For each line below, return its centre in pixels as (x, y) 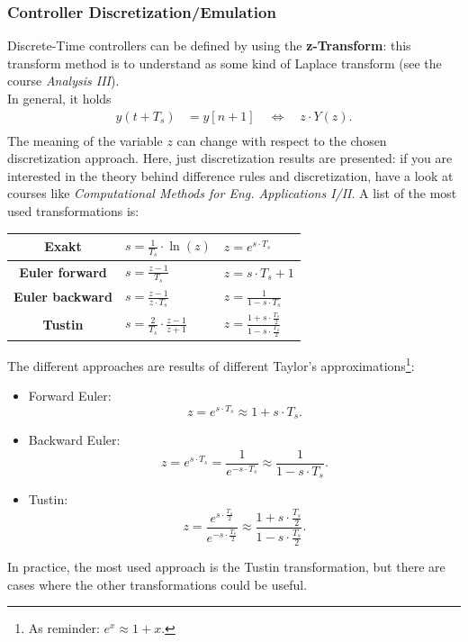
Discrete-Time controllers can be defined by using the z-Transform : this (209, 45)
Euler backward (63, 297)
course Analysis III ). (63, 81)
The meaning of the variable (85, 140)
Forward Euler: (70, 396)
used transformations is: (73, 211)
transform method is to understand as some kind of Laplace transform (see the (225, 63)
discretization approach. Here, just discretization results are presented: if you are (230, 158)
